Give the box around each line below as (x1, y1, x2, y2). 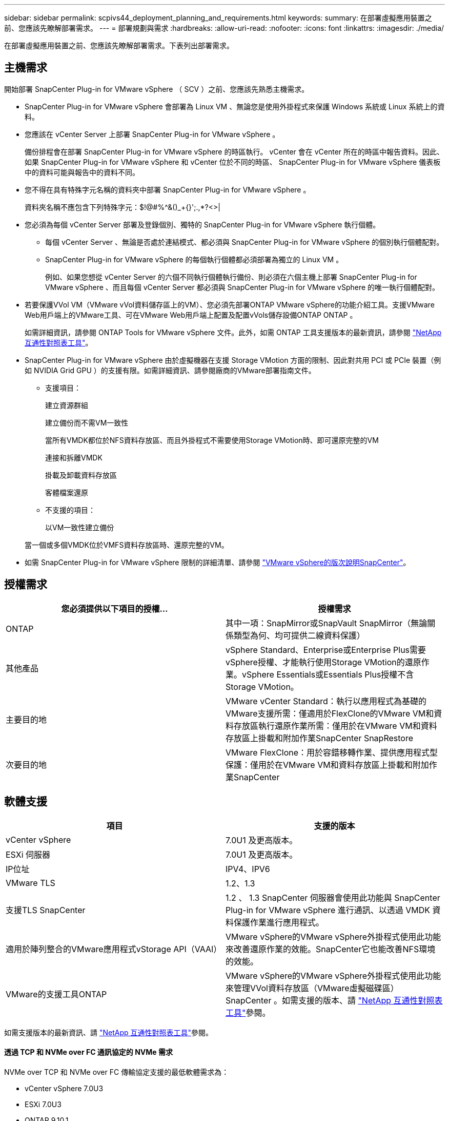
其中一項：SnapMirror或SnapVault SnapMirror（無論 (226, 617, 427, 628)
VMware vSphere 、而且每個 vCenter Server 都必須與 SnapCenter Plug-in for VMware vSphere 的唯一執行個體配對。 (45, 282, 440, 292)
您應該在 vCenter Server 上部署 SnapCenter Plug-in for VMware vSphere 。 (25, 129, 280, 139)
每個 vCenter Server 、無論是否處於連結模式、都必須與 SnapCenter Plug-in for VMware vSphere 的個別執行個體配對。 (45, 237, 444, 246)
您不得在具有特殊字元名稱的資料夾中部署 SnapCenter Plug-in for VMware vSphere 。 (25, 185, 311, 194)
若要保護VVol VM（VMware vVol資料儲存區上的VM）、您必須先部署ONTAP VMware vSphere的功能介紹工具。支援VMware (25, 300, 435, 309)
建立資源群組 (45, 400, 88, 410)
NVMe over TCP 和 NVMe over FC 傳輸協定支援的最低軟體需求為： (4, 1067, 229, 1076)
